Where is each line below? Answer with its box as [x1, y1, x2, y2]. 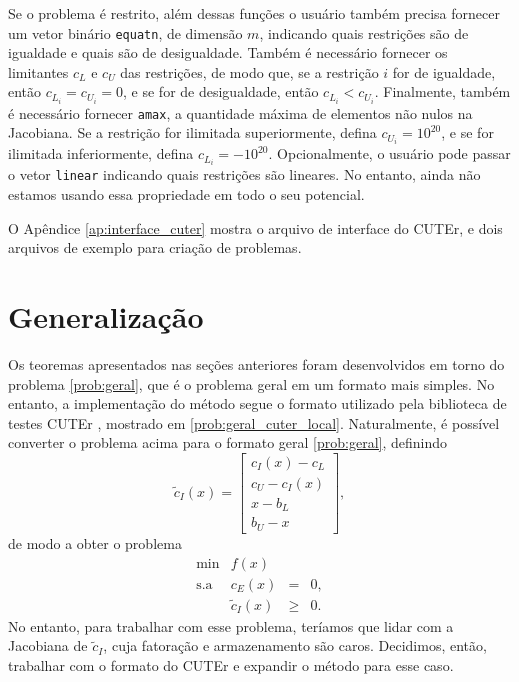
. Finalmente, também [374, 81, 511, 102]
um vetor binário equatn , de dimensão [8, 22, 243, 43]
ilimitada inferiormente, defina [8, 143, 194, 164]
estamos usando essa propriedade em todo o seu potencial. [8, 184, 365, 205]
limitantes [8, 61, 69, 82]
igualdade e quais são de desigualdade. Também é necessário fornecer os [8, 42, 448, 63]
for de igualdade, [392, 61, 496, 82]
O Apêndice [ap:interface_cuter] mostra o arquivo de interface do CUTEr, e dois [8, 217, 503, 238]
